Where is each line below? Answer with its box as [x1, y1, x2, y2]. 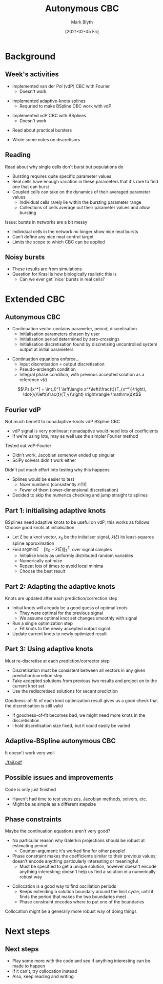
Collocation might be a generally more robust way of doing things [5, 908, 137, 914]
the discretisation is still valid [5, 703, 63, 708]
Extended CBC [5, 294, 65, 304]
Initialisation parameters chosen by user [19, 331, 100, 337]
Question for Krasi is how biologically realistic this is [12, 271, 117, 277]
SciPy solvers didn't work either [12, 457, 77, 463]
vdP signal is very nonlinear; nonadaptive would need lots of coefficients [12, 428, 159, 434]
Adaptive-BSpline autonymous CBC [5, 737, 116, 745]
